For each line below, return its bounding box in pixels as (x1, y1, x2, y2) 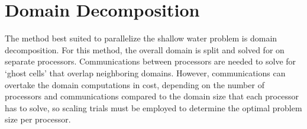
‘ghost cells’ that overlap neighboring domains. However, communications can (5, 66, 286, 79)
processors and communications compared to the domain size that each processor (5, 90, 299, 102)
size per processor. (5, 113, 71, 125)
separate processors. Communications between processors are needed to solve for (5, 55, 296, 67)
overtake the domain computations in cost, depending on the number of (5, 78, 264, 91)
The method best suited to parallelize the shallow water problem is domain (5, 32, 277, 44)
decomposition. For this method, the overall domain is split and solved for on (5, 43, 285, 56)
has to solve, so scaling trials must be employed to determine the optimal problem (5, 101, 302, 114)
